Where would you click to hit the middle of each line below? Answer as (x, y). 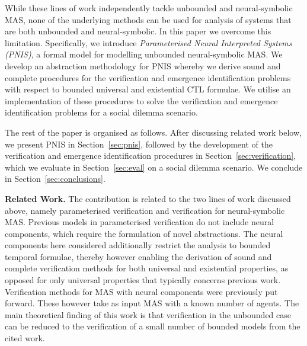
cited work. (25, 338)
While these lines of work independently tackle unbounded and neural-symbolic (149, 8)
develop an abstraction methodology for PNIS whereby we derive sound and (143, 65)
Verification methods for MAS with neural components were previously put (141, 291)
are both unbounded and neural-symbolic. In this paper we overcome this (138, 31)
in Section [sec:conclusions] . (55, 179)
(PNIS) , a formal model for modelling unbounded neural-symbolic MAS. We (144, 54)
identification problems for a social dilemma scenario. (101, 112)
